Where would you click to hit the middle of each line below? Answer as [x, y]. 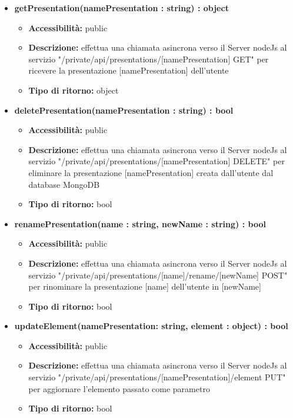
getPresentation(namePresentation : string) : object [121, 8]
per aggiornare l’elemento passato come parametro [119, 388]
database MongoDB [64, 184]
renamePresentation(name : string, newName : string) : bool [140, 223]
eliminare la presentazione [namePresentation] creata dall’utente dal [151, 172]
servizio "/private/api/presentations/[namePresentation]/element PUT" [157, 377]
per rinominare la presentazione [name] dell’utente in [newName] [145, 286]
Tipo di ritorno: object [74, 90]
